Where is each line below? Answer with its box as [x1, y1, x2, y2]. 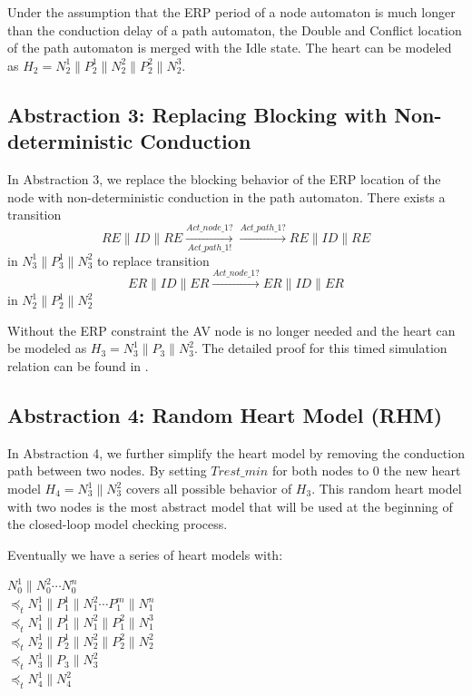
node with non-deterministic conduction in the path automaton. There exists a [7, 187, 446, 206]
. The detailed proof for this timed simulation [193, 338, 447, 358]
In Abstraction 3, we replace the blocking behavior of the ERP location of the [7, 169, 441, 188]
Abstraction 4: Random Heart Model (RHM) [7, 401, 443, 429]
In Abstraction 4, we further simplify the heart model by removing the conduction [7, 443, 465, 462]
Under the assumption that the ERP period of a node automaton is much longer [7, 3, 456, 21]
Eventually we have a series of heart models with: [7, 544, 283, 564]
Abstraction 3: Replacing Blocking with [7, 100, 388, 128]
